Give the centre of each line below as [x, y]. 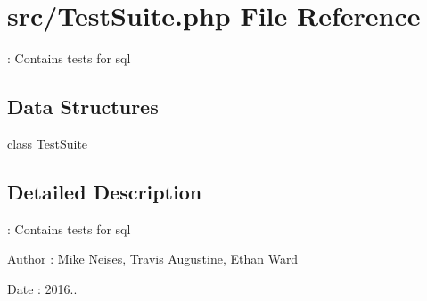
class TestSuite [48, 143]
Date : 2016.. [42, 288]
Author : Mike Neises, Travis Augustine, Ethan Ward [153, 259]
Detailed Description [105, 191]
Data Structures [83, 106]
